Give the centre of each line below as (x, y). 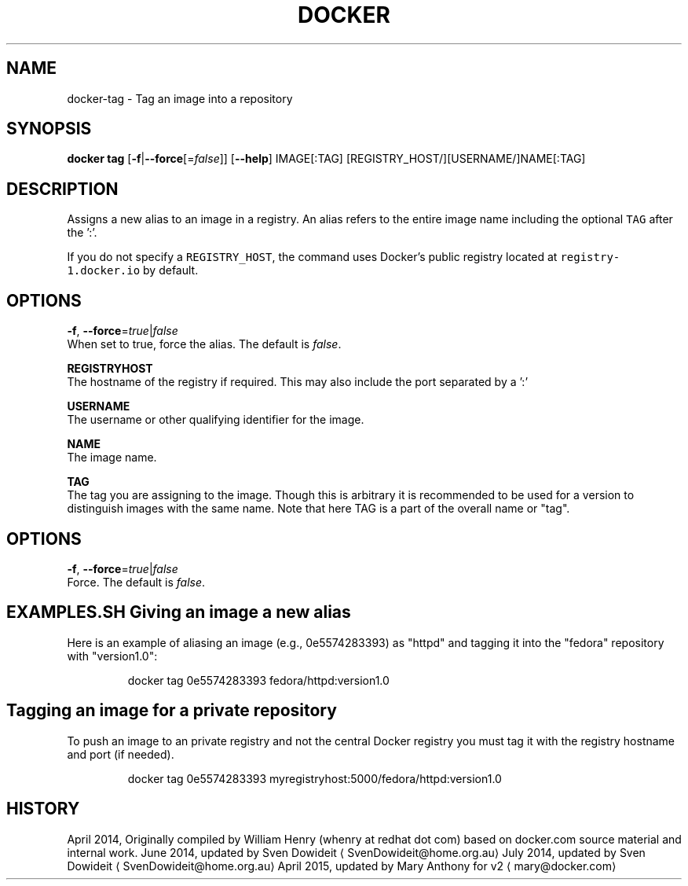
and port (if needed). (121, 754)
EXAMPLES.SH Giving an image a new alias (179, 612)
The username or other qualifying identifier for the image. (216, 420)
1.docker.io (104, 271)
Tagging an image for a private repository (172, 711)
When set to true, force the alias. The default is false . (204, 344)
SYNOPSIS (49, 129)
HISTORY (43, 809)
